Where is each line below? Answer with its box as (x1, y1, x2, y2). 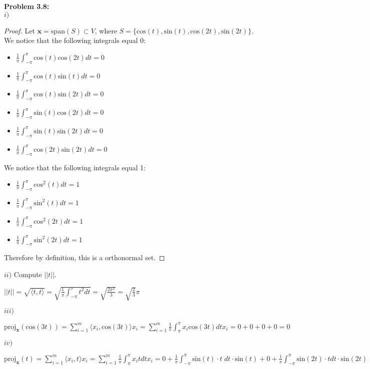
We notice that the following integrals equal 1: (4, 162, 146, 172)
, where (94, 25, 117, 35)
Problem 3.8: (4, 1, 49, 11)
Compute (13, 269, 42, 279)
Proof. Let (4, 25, 35, 35)
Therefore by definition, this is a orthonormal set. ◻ (4, 252, 165, 263)
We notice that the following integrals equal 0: (4, 35, 146, 45)
